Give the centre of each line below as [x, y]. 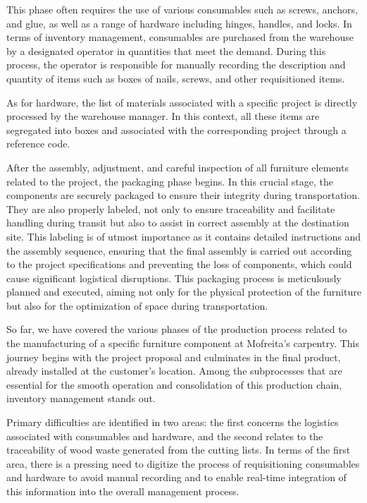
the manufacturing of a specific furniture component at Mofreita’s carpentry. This [183, 343]
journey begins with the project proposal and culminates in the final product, [174, 357]
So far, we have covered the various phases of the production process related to [177, 329]
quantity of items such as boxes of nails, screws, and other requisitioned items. [176, 78]
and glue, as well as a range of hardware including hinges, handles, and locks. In [179, 23]
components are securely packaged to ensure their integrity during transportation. [183, 195]
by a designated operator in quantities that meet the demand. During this [166, 50]
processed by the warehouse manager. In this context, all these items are [163, 116]
